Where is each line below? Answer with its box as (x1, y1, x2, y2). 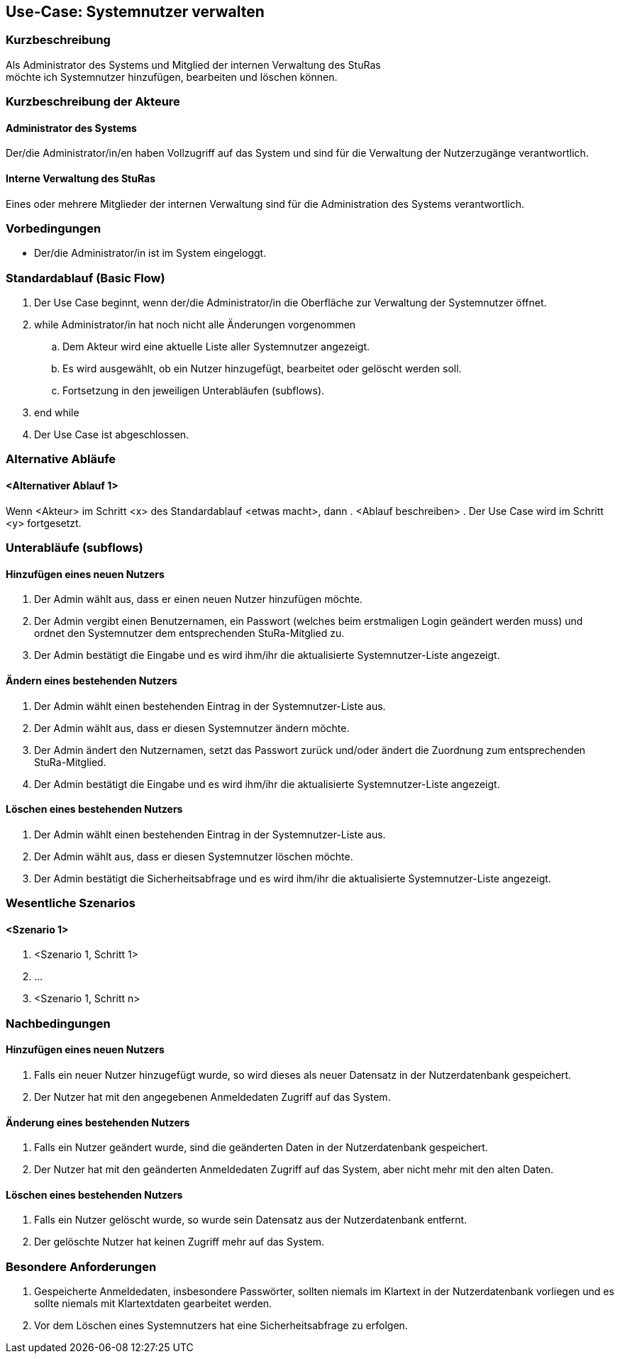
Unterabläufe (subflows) (6, 540, 143, 555)
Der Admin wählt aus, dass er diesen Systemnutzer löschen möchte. (34, 850, 353, 862)
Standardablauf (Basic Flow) (6, 270, 165, 285)
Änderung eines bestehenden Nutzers (6, 1116, 190, 1128)
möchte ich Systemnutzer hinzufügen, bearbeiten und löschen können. (6, 70, 338, 83)
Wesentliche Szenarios (6, 896, 135, 911)
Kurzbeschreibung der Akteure (6, 94, 180, 109)
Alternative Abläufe (6, 452, 116, 467)
